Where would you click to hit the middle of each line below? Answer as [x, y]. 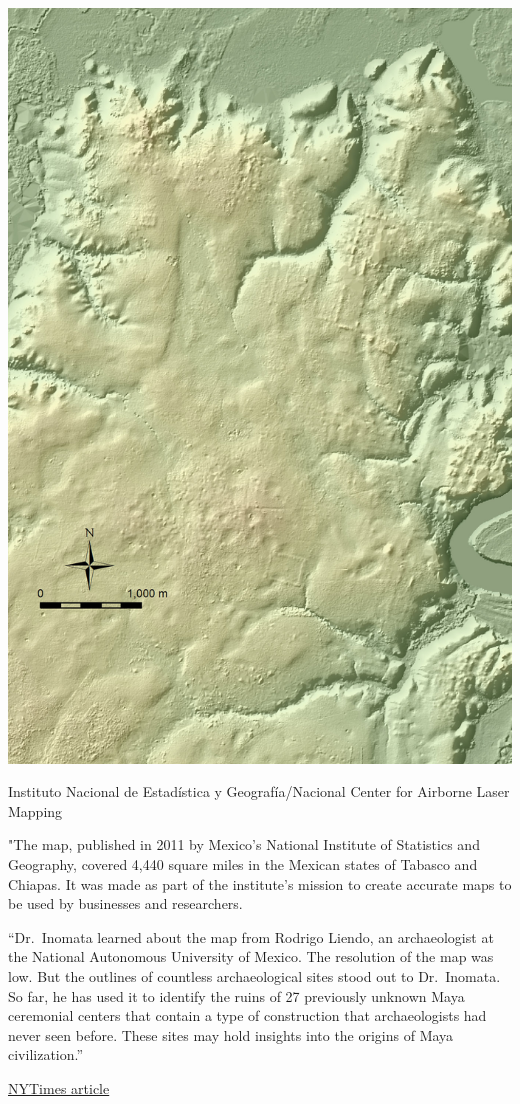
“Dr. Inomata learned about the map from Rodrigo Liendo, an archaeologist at [251, 936]
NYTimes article [59, 1087]
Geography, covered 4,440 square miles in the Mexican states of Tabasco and [243, 864]
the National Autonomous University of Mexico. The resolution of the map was [251, 956]
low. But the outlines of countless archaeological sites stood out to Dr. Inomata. [254, 975]
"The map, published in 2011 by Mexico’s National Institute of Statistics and [244, 844]
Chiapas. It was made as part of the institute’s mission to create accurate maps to [260, 883]
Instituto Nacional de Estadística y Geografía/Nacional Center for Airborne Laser [259, 791]
